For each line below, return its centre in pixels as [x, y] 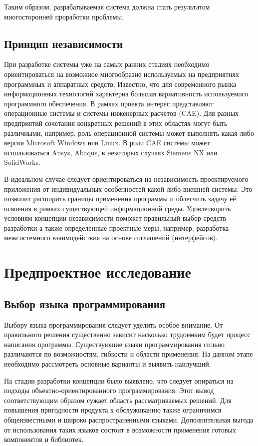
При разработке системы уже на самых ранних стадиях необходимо [107, 64]
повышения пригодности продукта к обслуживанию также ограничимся [113, 410]
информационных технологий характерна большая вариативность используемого [126, 94]
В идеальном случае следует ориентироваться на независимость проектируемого [126, 179]
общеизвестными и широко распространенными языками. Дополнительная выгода [129, 420]
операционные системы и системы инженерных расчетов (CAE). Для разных [122, 113]
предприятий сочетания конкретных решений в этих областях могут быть [116, 123]
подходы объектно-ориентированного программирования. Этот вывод [109, 390]
